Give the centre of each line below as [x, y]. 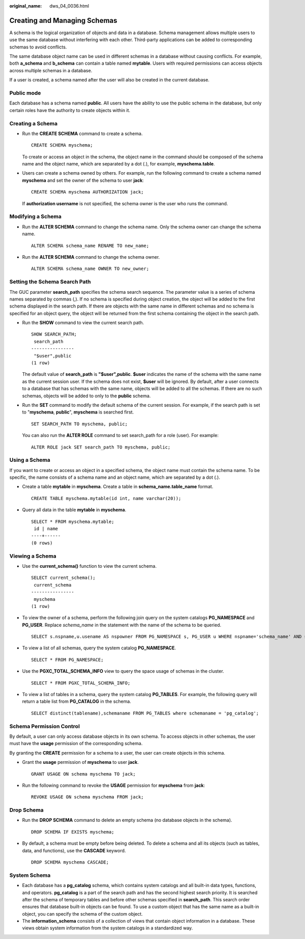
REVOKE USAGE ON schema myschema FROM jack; [88, 797]
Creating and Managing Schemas [63, 20]
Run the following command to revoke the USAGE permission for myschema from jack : [114, 785]
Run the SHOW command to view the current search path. [83, 323]
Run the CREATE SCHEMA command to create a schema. [82, 133]
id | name [46, 529]
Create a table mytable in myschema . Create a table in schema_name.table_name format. [118, 487]
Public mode [25, 93]
